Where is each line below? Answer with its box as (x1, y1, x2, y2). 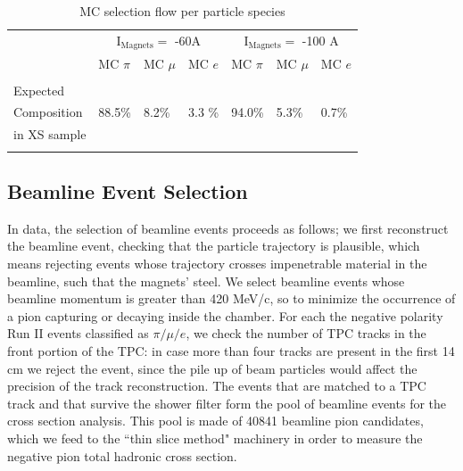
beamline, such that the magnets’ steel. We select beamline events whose (7, 271, 405, 290)
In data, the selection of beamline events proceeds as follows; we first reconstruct (7, 219, 449, 237)
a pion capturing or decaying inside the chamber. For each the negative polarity (7, 306, 443, 325)
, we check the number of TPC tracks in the (186, 324, 426, 343)
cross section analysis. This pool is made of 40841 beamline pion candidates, (7, 411, 424, 430)
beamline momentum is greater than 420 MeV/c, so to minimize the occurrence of (7, 289, 456, 308)
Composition (13, 103, 83, 121)
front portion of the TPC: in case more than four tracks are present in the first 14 (7, 342, 455, 360)
